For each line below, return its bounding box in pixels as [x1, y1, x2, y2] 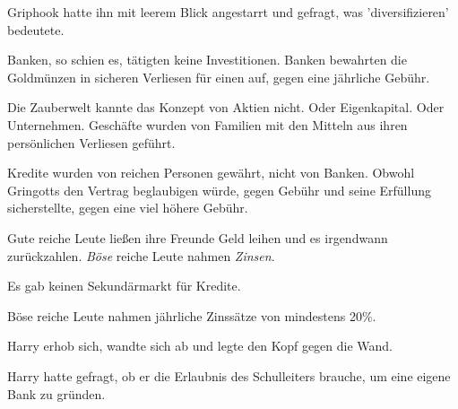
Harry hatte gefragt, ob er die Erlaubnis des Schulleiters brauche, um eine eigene [7, 366, 451, 385]
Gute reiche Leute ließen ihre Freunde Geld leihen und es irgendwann [7, 228, 388, 247]
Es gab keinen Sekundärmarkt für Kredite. [7, 276, 241, 295]
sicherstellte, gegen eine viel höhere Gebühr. [7, 198, 248, 217]
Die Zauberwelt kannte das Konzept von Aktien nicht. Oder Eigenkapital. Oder [7, 98, 445, 117]
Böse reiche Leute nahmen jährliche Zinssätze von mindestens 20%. [7, 306, 376, 325]
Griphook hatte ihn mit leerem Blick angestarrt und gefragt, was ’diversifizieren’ [7, 3, 449, 21]
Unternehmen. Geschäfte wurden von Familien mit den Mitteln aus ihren [7, 115, 408, 134]
